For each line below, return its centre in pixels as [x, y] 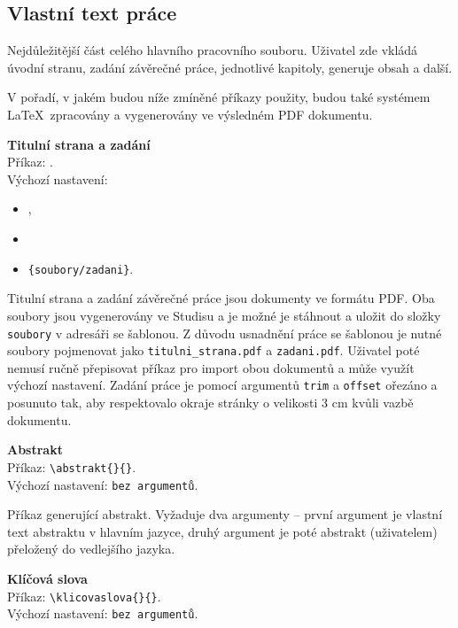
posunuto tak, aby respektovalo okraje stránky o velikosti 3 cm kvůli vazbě [210, 403]
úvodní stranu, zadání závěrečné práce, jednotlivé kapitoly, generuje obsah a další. [230, 67]
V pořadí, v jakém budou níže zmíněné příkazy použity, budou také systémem [219, 97]
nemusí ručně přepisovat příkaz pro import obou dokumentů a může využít [211, 367]
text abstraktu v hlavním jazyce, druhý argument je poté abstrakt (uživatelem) [222, 531]
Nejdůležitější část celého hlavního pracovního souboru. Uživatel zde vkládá [213, 50]
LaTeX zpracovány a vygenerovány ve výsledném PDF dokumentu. [190, 114]
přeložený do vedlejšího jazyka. [91, 549]
